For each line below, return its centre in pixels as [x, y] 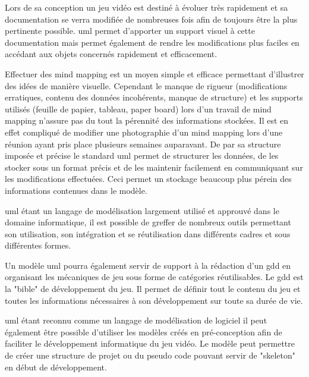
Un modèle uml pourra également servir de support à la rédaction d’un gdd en [148, 265]
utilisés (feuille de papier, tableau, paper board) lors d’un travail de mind [138, 109]
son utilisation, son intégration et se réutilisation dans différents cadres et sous [148, 233]
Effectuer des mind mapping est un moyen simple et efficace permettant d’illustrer [154, 73]
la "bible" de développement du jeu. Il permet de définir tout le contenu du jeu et [153, 289]
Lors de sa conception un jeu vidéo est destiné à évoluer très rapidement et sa [146, 7]
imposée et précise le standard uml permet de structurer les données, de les [142, 155]
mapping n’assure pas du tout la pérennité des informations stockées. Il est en [147, 120]
